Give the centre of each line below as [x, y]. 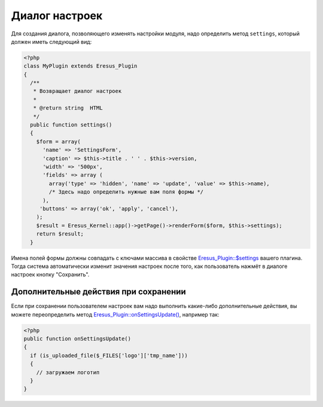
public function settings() [71, 125]
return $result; [60, 234]
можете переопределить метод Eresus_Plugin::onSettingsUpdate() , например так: [115, 314]
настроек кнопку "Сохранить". [50, 275]
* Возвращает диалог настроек [77, 91]
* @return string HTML [68, 108]
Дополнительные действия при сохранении [99, 292]
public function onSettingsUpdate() [77, 338]
